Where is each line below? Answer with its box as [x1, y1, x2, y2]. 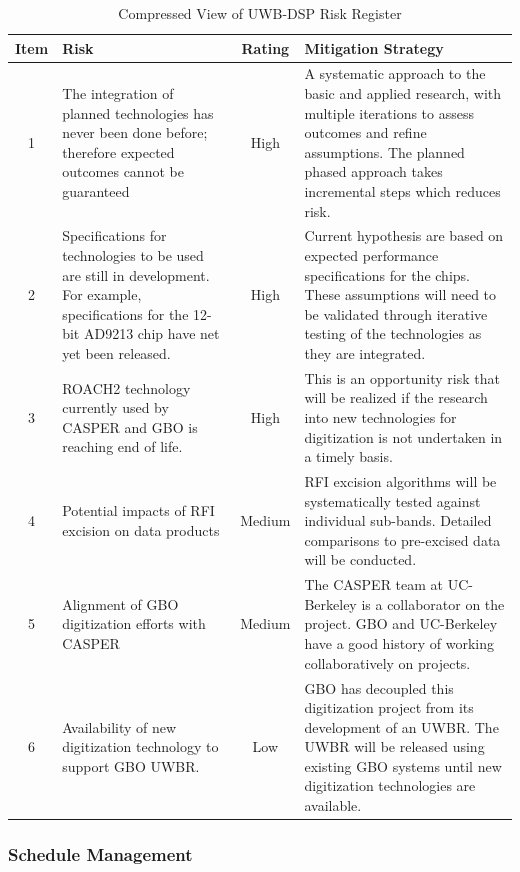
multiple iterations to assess [304, 102, 474, 123]
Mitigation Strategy [304, 37, 444, 58]
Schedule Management [8, 842, 193, 867]
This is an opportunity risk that [304, 367, 500, 388]
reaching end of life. [62, 436, 183, 457]
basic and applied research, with [304, 83, 502, 104]
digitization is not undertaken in [304, 426, 503, 447]
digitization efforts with [62, 613, 206, 634]
